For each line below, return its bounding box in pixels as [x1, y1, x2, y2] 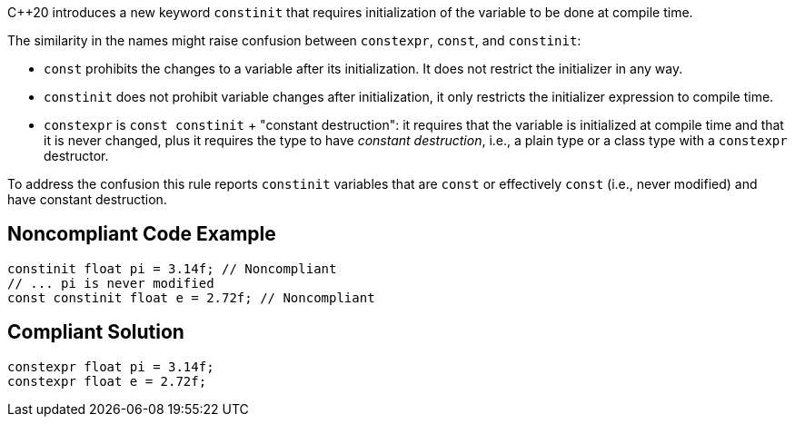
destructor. [44, 148, 109, 163]
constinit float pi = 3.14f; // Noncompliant [7, 261, 337, 276]
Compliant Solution [7, 320, 184, 344]
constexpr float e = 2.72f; [7, 373, 207, 389]
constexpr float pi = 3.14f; [7, 359, 214, 374]
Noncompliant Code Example [7, 222, 276, 246]
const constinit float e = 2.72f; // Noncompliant [7, 290, 375, 305]
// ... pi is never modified [7, 275, 214, 291]
